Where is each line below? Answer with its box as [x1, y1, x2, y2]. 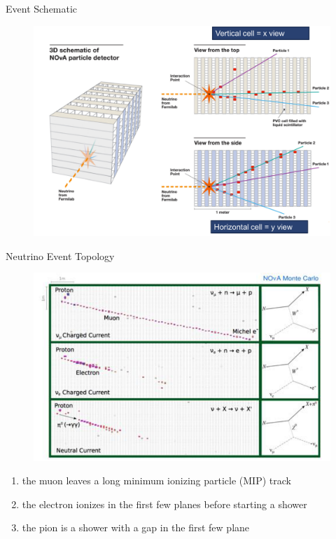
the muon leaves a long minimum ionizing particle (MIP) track [22, 473, 291, 488]
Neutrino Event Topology [6, 248, 115, 263]
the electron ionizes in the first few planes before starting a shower [22, 496, 307, 511]
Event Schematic [6, 1, 78, 15]
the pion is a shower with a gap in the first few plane [22, 520, 250, 535]
